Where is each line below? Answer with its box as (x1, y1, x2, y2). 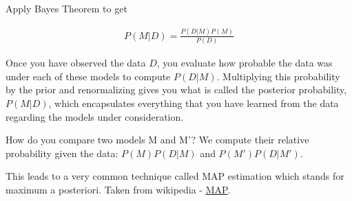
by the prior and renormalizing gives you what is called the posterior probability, (6, 82, 347, 97)
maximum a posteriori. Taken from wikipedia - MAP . (6, 182, 231, 196)
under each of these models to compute (6, 69, 171, 83)
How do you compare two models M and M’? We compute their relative (6, 132, 309, 147)
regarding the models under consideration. (6, 109, 184, 123)
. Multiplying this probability (216, 69, 340, 83)
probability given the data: (6, 145, 118, 160)
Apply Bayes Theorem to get (6, 1, 127, 15)
